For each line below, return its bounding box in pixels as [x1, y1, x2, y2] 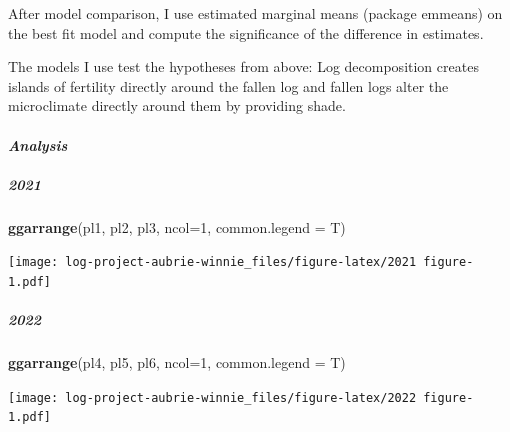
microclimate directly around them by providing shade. [8, 95, 346, 116]
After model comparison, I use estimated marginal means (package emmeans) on [8, 3, 503, 23]
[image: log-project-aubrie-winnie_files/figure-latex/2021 [8, 255, 417, 270]
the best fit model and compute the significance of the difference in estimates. [8, 22, 484, 43]
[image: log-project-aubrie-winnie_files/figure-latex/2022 [8, 390, 417, 405]
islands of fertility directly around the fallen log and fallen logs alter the [8, 75, 449, 96]
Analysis [8, 134, 68, 155]
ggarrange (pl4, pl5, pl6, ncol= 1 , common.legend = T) [8, 352, 346, 373]
